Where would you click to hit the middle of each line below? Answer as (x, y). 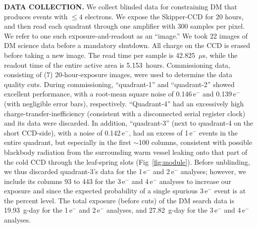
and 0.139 (217, 94)
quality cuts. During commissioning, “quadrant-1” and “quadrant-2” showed (119, 84)
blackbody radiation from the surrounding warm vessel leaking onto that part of (126, 152)
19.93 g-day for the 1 (36, 210)
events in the (218, 132)
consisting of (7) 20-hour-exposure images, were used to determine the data (118, 74)
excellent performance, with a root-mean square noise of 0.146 (98, 94)
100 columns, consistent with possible (196, 142)
